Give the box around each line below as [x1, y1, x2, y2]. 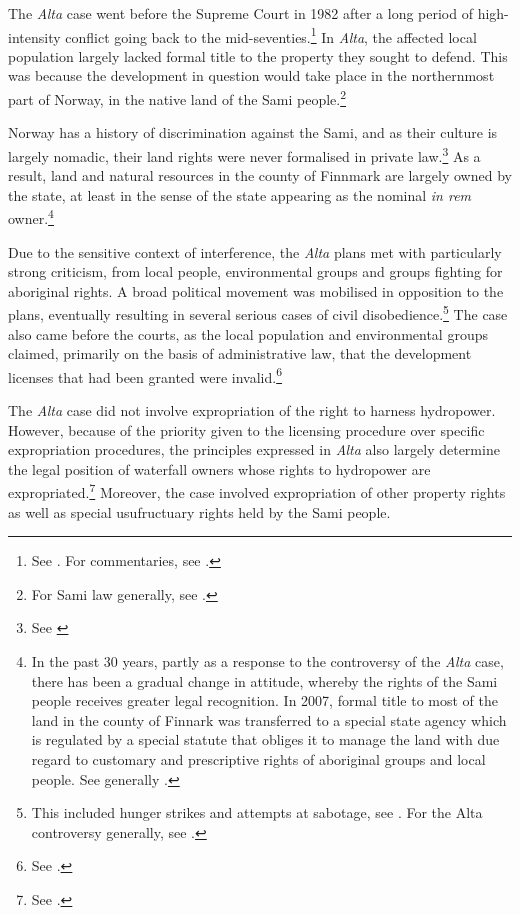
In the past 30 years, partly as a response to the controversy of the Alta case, [31, 651, 504, 672]
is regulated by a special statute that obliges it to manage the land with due [31, 729, 500, 750]
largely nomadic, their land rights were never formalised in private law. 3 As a [8, 142, 481, 166]
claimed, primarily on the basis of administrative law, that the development [8, 343, 472, 364]
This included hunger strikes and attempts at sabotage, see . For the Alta [31, 802, 483, 823]
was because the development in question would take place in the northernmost [8, 65, 495, 86]
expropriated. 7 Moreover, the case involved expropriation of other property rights [8, 479, 506, 503]
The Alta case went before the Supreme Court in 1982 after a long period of [8, 3, 473, 23]
